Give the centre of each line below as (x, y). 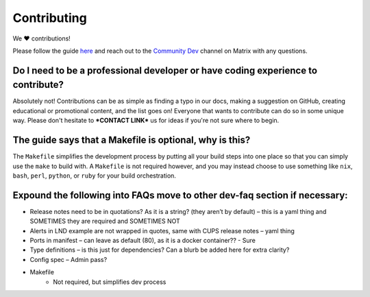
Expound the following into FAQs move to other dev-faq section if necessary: (181, 195)
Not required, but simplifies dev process (110, 282)
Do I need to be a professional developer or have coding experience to (165, 70)
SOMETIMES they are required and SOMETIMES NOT (105, 221)
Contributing (50, 18)
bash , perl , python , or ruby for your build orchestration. (94, 176)
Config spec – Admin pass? (69, 259)
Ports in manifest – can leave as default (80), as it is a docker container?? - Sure (143, 240)
